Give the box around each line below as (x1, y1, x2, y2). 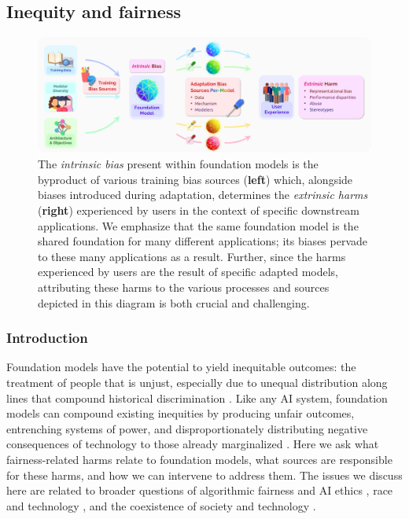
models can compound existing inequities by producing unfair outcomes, (6, 405, 355, 421)
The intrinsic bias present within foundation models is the (38, 156, 319, 172)
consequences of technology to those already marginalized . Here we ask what (6, 436, 379, 452)
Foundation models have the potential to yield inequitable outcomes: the (6, 359, 356, 375)
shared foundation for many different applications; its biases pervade (38, 233, 368, 249)
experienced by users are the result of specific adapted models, (38, 263, 339, 280)
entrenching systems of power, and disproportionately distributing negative (6, 420, 368, 436)
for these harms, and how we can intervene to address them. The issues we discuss (6, 466, 403, 483)
